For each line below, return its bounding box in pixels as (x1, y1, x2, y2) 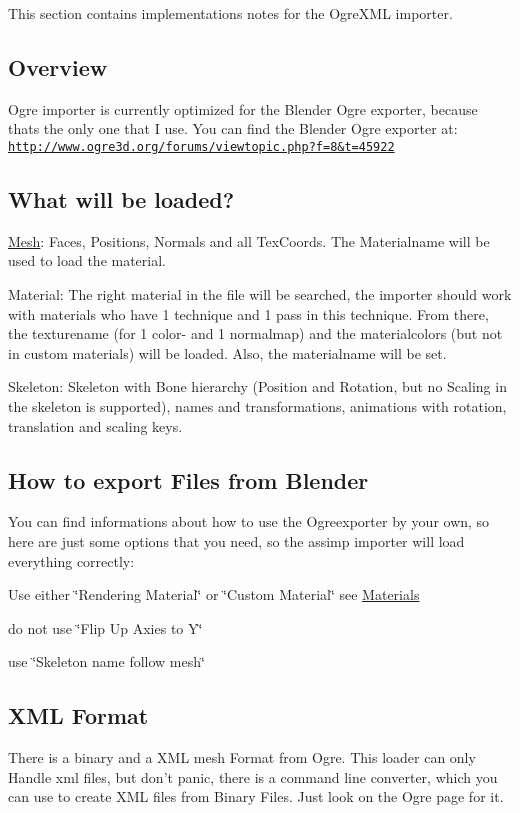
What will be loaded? (8, 184, 235, 215)
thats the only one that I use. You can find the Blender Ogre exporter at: (8, 118, 458, 139)
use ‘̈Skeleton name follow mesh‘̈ (8, 651, 205, 672)
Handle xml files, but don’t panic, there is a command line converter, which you (8, 766, 498, 787)
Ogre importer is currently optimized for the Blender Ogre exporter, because (8, 98, 478, 119)
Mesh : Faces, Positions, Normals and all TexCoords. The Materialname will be (8, 230, 490, 251)
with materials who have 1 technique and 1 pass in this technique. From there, (8, 303, 489, 324)
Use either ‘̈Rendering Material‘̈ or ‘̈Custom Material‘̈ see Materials (8, 584, 420, 605)
